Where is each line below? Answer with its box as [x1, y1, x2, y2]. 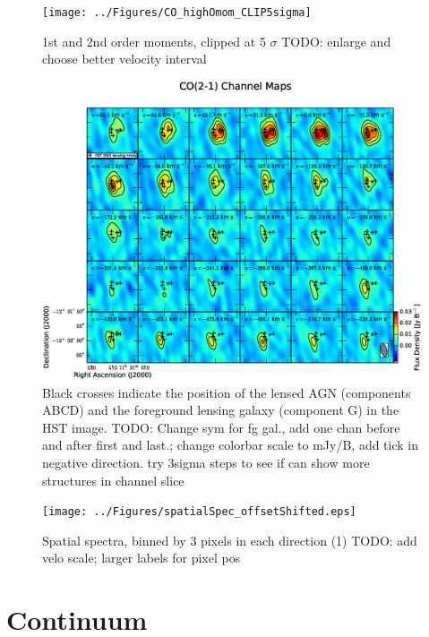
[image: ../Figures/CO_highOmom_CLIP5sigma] [42, 6, 312, 19]
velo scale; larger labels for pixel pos [42, 548, 241, 567]
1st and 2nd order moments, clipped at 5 [42, 31, 266, 50]
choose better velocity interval [42, 49, 207, 68]
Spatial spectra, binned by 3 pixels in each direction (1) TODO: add [42, 530, 417, 549]
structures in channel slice [42, 470, 184, 489]
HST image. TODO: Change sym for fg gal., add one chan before [42, 417, 400, 436]
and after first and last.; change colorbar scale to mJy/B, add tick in [42, 435, 418, 454]
